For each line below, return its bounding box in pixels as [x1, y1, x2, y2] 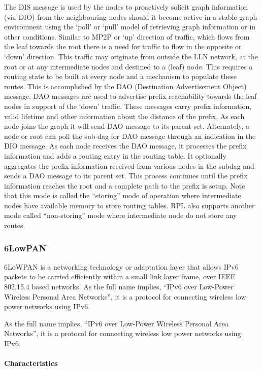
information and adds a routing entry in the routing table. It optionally [4, 150, 226, 161]
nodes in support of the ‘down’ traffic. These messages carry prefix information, [4, 100, 252, 111]
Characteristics [4, 358, 58, 368]
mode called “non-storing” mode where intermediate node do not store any [4, 210, 237, 220]
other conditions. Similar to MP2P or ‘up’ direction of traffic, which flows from [4, 31, 250, 42]
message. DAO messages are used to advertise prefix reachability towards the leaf [4, 91, 257, 101]
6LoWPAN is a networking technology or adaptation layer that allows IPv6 [4, 261, 239, 272]
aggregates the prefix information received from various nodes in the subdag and [4, 160, 254, 171]
